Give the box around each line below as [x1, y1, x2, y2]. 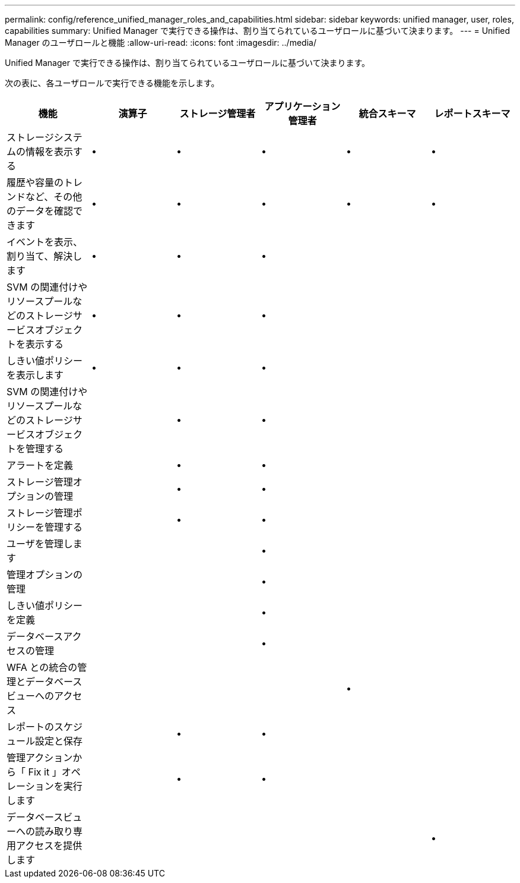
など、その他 [26, 191, 83, 203]
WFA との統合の [7, 661, 78, 673]
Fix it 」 [28, 766, 62, 778]
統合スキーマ [359, 108, 416, 119]
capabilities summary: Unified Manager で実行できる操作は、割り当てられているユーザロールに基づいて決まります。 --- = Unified [5, 26, 511, 36]
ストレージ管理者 [179, 108, 256, 119]
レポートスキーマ [434, 108, 511, 119]
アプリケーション [264, 100, 341, 112]
